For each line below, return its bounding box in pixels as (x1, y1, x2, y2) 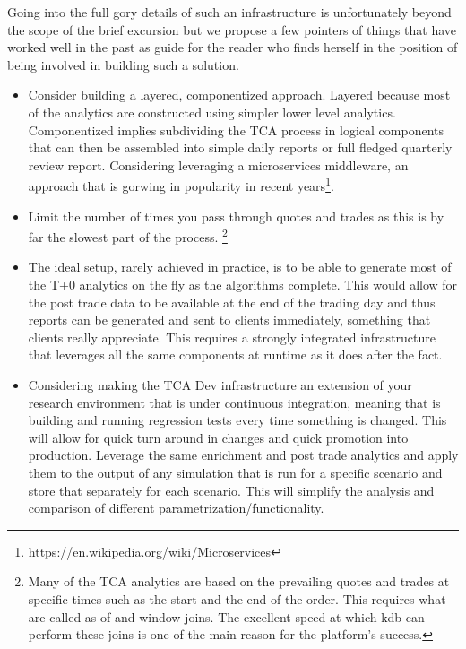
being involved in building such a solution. (7, 55, 239, 74)
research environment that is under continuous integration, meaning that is (28, 393, 441, 411)
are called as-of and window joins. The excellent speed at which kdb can (28, 607, 425, 626)
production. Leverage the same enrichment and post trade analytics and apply (28, 446, 459, 464)
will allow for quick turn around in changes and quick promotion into (28, 428, 409, 446)
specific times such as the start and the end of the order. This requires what (28, 589, 446, 608)
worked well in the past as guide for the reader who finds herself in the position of (7, 38, 458, 56)
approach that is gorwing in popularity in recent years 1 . (28, 174, 334, 195)
